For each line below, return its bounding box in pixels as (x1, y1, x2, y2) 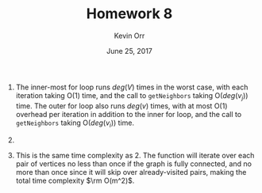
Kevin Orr (114, 31, 145, 40)
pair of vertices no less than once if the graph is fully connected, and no (15, 159, 252, 168)
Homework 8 (86, 5, 173, 23)
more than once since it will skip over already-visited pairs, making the (15, 167, 247, 176)
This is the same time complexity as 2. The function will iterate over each (15, 150, 255, 160)
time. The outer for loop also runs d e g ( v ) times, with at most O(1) (15, 100, 228, 111)
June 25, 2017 (106, 46, 153, 55)
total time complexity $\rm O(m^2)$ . (15, 176, 135, 185)
